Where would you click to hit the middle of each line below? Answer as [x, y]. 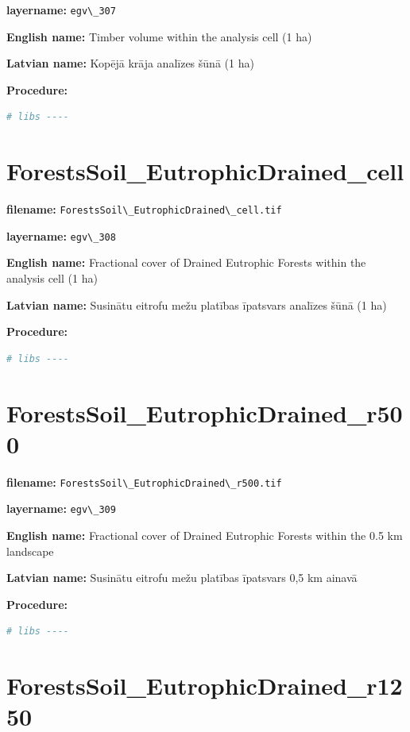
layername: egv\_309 [61, 509]
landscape [30, 551]
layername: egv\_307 [61, 10]
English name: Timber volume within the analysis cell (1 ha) [159, 36]
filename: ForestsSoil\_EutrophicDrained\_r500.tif [144, 482]
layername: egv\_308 [61, 235]
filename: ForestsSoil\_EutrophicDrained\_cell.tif [144, 209]
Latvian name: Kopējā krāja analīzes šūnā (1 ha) [130, 63]
